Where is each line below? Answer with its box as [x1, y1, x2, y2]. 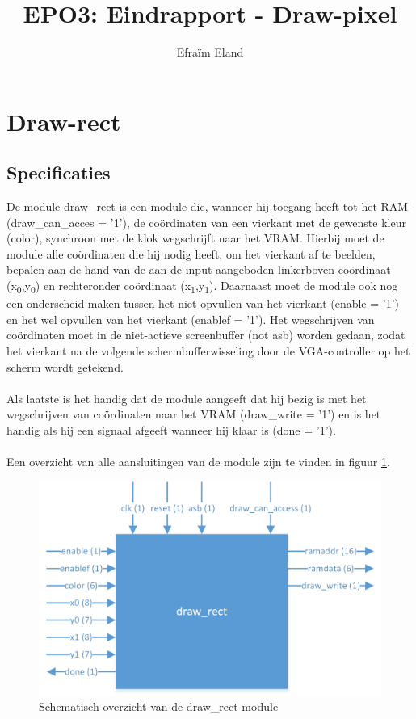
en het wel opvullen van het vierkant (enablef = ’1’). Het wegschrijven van [6, 310, 375, 327]
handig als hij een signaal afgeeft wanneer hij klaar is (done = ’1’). [6, 421, 336, 438]
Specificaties [6, 160, 111, 185]
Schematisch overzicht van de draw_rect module [39, 698, 279, 715]
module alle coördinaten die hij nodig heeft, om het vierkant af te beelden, [6, 245, 376, 262]
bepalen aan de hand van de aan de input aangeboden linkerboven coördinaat [6, 261, 391, 278]
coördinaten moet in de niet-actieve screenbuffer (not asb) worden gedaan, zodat [6, 326, 405, 343]
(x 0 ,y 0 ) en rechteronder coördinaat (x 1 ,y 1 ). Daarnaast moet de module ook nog [6, 277, 398, 296]
